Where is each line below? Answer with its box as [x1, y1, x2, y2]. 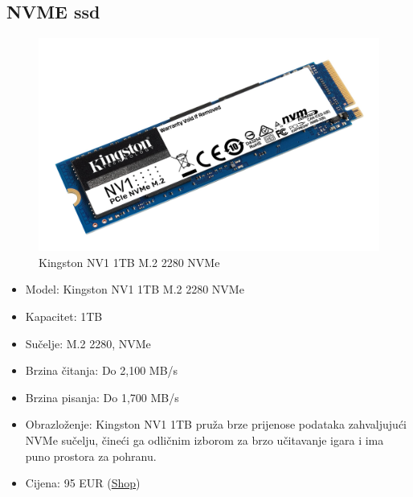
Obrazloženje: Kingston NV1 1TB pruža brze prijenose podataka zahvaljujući [25, 416, 407, 433]
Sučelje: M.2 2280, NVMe [25, 335, 151, 351]
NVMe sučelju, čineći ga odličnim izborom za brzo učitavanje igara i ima [25, 431, 384, 448]
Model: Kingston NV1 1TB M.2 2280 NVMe [25, 281, 244, 298]
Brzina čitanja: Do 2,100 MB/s [25, 362, 178, 379]
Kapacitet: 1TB [25, 307, 103, 324]
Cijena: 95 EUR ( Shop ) [25, 474, 141, 491]
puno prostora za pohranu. [25, 447, 157, 464]
